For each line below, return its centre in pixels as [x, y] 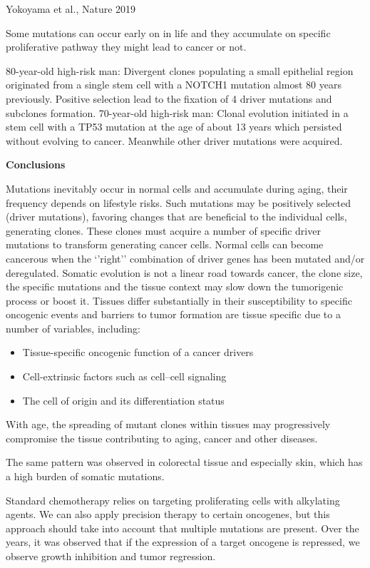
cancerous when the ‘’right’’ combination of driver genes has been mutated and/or [185, 258]
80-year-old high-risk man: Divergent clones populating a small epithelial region [180, 70]
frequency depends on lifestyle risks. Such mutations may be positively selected [178, 202]
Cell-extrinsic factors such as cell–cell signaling [124, 376]
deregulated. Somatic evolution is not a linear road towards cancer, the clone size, [184, 272]
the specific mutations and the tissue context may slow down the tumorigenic [175, 286]
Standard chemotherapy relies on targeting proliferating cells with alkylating [173, 500]
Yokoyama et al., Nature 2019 [71, 9]
